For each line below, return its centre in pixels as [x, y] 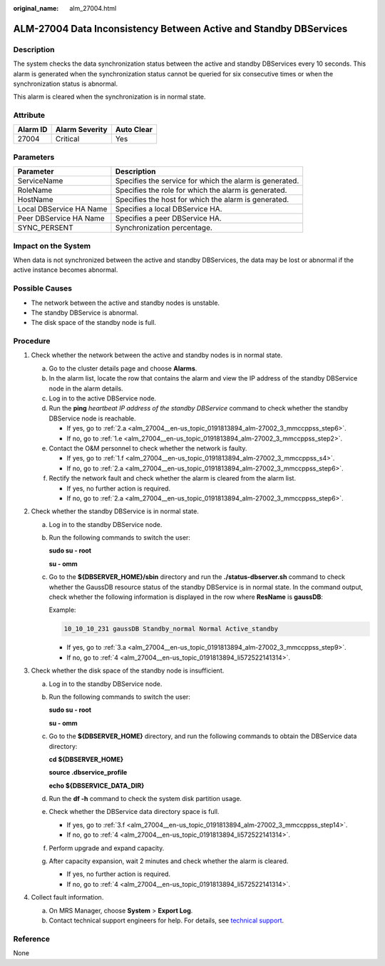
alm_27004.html [93, 8]
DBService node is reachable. [92, 418]
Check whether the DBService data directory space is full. [134, 812]
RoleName [35, 191]
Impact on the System [52, 246]
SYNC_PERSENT [46, 228]
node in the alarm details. [86, 388]
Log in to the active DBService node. [103, 398]
